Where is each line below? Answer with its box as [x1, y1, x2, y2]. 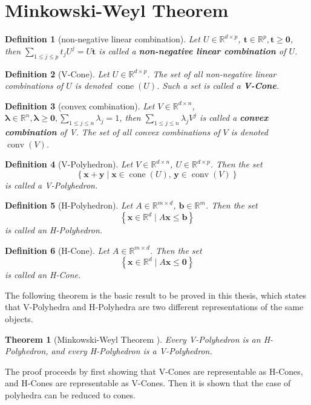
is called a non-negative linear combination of [99, 44, 286, 57]
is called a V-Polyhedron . [5, 178, 98, 191]
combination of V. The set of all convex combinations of [5, 126, 220, 138]
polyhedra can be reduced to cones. [5, 389, 136, 401]
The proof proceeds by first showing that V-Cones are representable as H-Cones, [5, 364, 303, 377]
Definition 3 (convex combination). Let [5, 99, 155, 112]
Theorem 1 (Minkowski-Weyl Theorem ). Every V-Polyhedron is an [5, 332, 261, 345]
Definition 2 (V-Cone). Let [5, 67, 110, 80]
